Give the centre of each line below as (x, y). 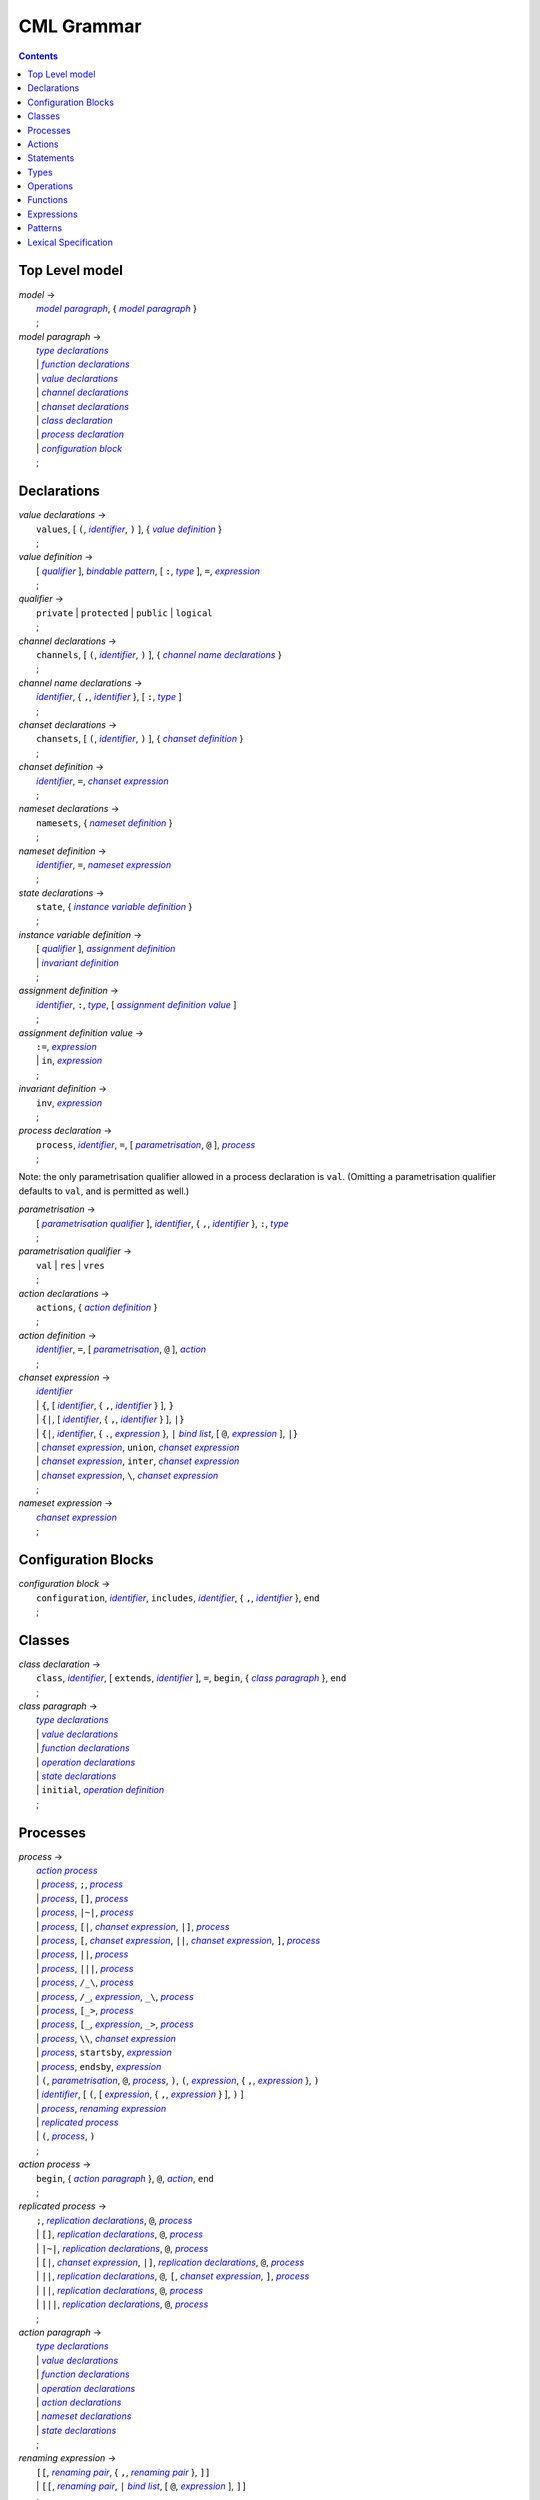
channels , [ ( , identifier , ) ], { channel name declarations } (159, 655)
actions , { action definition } (97, 1307)
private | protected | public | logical (125, 612)
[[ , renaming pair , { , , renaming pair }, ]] (123, 2472)
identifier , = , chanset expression (102, 781)
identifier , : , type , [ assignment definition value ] (136, 1004)
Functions (48, 200)
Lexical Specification (70, 242)
